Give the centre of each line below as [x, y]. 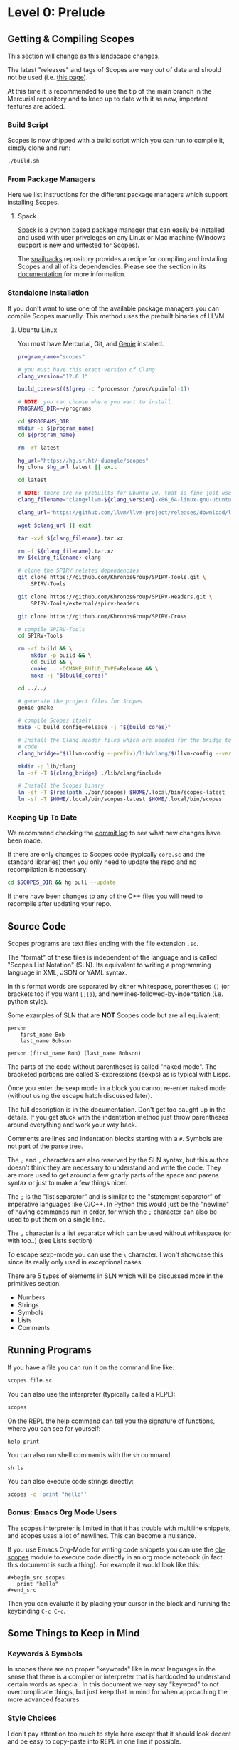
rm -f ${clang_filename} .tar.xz [65, 551]
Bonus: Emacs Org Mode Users [62, 1512]
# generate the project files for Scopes [80, 701]
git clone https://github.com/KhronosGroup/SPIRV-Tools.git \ [112, 578]
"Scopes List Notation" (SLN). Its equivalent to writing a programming [109, 965]
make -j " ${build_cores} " [69, 675]
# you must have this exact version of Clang [86, 369]
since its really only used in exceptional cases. [75, 1262]
